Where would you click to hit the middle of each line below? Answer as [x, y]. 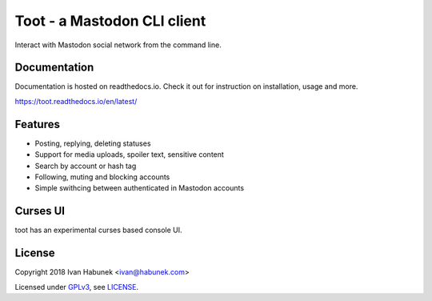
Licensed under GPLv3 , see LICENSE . [77, 287]
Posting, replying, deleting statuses [93, 143]
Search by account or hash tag [86, 166]
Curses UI [40, 211]
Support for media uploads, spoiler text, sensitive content [129, 155]
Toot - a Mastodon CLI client [110, 21]
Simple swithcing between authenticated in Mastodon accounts [139, 188]
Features [37, 124]
